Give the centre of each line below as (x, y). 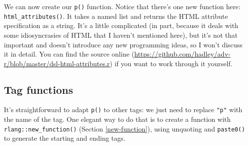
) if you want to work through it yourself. (171, 63)
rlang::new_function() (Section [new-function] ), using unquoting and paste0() (124, 128)
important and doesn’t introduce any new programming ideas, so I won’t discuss (123, 44)
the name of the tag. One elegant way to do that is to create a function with (117, 119)
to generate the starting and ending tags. (65, 138)
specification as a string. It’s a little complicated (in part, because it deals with (121, 25)
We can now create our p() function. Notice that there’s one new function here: (122, 6)
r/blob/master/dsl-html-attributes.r (57, 63)
